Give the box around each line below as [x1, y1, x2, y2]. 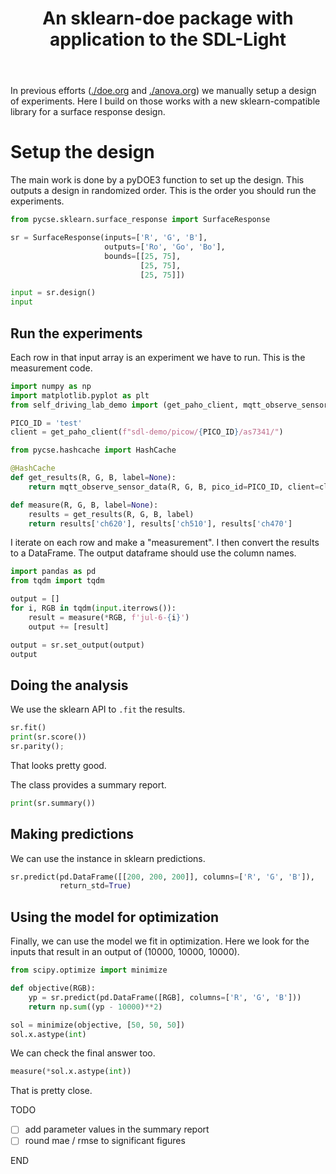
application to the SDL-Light [49, 28, 287, 51]
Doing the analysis [10, 677, 129, 694]
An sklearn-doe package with [42, 7, 294, 30]
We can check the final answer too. [10, 1047, 156, 1059]
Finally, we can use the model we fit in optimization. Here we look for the [10, 935, 310, 947]
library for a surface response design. [10, 106, 166, 118]
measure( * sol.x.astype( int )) [10, 1067, 132, 1077]
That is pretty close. [10, 1085, 93, 1097]
